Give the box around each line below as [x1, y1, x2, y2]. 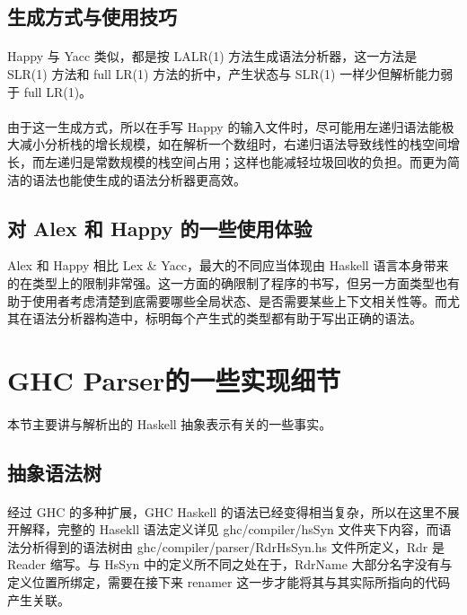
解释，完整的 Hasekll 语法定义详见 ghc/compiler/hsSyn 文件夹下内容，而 [19, 520, 439, 539]
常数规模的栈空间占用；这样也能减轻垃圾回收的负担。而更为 [94, 152, 447, 171]
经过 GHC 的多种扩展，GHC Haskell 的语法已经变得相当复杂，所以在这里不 [7, 502, 447, 521]
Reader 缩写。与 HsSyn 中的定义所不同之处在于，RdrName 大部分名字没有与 [7, 555, 453, 574]
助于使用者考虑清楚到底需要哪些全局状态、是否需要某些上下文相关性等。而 [7, 291, 447, 310]
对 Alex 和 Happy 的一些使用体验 [7, 214, 313, 242]
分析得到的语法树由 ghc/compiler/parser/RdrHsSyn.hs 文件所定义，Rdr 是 [19, 537, 445, 556]
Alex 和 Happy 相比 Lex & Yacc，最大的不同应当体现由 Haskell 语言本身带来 [7, 256, 449, 275]
